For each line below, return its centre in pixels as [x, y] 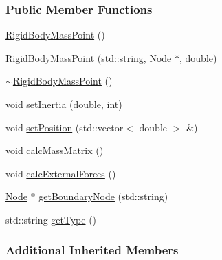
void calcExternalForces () [61, 173]
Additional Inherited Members [92, 250]
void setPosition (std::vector [65, 127]
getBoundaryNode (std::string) [103, 196]
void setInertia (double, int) [64, 104]
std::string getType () [51, 219]
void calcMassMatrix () [55, 150]
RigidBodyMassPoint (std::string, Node [89, 57]
